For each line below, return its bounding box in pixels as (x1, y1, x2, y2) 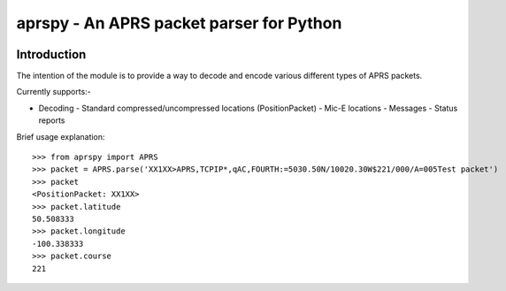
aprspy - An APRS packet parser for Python (16, 13, 342, 33)
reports (38, 115, 65, 126)
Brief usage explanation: (16, 131, 105, 142)
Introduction (16, 47, 87, 62)
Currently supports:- (16, 87, 92, 97)
